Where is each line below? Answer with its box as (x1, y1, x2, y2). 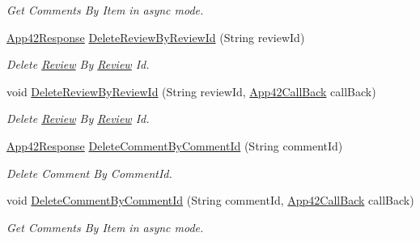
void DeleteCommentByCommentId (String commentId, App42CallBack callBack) (6, 192, 414, 209)
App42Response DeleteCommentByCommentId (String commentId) (6, 137, 343, 154)
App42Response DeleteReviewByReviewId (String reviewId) (6, 28, 305, 45)
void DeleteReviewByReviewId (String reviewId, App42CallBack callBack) (6, 82, 376, 99)
